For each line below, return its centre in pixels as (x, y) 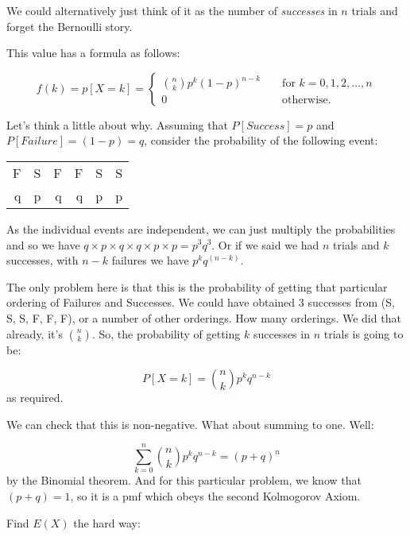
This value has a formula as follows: (93, 53)
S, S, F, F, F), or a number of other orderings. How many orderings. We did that (204, 317)
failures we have (150, 260)
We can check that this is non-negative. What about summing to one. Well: (190, 424)
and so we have (43, 244)
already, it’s (35, 333)
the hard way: (107, 522)
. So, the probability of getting (166, 333)
